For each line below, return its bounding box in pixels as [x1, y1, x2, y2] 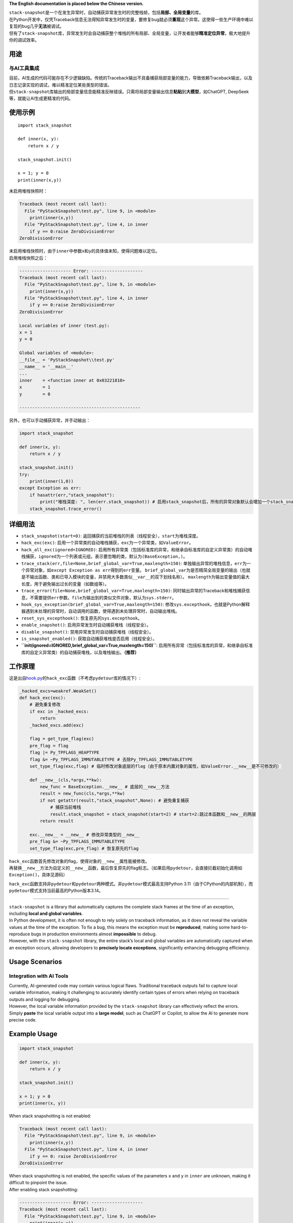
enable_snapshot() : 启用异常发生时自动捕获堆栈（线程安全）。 [21, 622, 151, 628]
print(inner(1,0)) [29, 478, 74, 484]
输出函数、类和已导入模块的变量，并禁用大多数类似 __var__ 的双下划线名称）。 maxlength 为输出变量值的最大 [29, 574, 250, 580]
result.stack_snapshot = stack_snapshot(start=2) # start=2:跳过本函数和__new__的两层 [50, 811, 256, 817]
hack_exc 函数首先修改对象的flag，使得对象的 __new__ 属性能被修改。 [9, 858, 150, 864]
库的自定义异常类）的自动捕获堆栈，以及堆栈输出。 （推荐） [21, 649, 139, 655]
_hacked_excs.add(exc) [29, 722, 84, 728]
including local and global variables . [9, 910, 83, 916]
